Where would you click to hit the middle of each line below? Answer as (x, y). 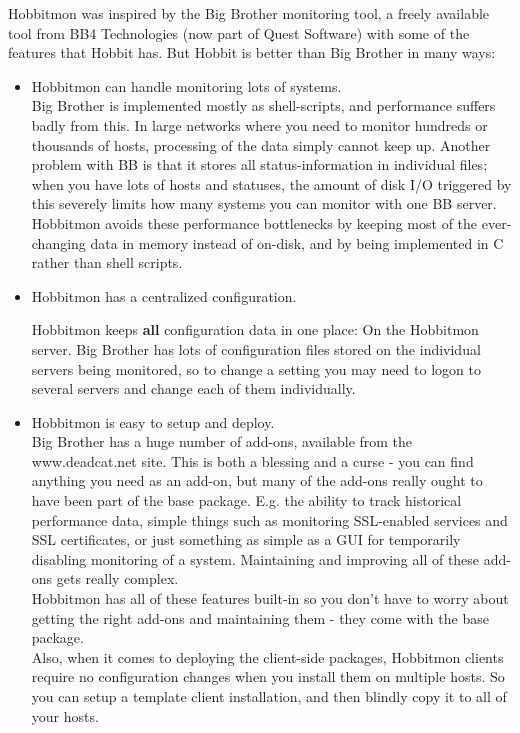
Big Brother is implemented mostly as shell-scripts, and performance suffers (263, 105)
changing (58, 242)
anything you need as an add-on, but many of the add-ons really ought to (257, 480)
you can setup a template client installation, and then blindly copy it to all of (269, 696)
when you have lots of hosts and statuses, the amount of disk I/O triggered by (271, 183)
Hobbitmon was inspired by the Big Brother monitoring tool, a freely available (249, 13)
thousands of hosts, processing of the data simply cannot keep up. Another (261, 144)
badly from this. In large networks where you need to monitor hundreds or (259, 124)
